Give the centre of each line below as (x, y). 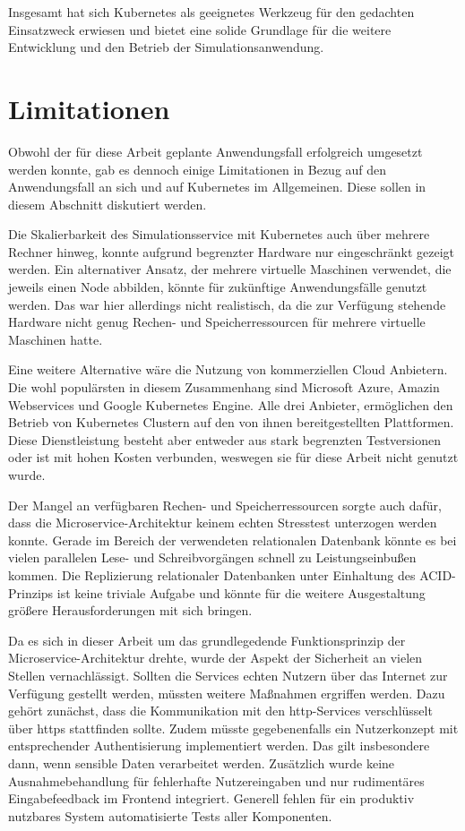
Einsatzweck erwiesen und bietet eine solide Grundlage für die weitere (200, 29)
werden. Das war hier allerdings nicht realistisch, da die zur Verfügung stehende (227, 304)
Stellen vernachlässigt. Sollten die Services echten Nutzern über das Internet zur (228, 675)
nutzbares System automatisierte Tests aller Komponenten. (170, 815)
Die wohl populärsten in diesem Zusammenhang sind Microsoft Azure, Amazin (224, 387)
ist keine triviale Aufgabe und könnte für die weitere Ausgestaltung (241, 592)
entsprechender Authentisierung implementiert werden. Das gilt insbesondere (219, 745)
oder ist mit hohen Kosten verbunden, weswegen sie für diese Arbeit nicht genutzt (233, 457)
